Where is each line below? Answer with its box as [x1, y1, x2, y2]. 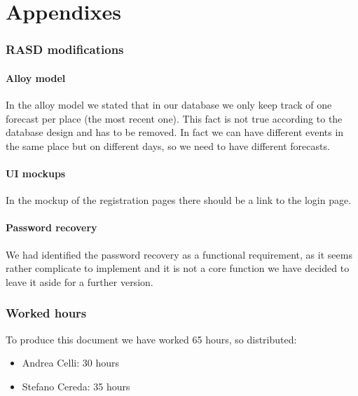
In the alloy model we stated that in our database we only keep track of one [6, 97, 332, 112]
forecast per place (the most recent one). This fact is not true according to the [6, 111, 343, 125]
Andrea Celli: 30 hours [22, 355, 120, 370]
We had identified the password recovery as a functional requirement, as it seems [6, 247, 352, 261]
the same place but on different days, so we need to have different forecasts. [6, 138, 330, 153]
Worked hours [6, 304, 87, 322]
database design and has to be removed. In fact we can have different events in [6, 125, 344, 139]
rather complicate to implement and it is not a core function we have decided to [6, 261, 350, 275]
